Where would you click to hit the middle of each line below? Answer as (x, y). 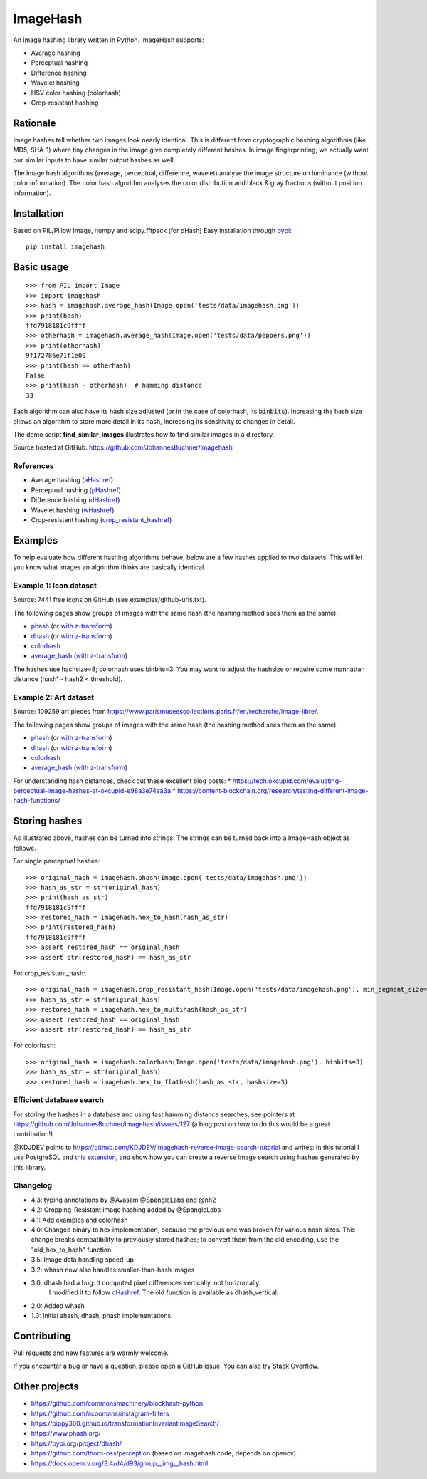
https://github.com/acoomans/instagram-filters (100, 1413)
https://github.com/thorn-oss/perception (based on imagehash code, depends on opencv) (164, 1453)
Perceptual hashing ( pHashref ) (76, 490)
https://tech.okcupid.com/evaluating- (287, 781)
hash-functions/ (37, 801)
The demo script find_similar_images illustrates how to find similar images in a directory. (144, 434)
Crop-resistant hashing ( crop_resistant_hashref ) (101, 520)
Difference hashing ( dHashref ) (75, 500)
